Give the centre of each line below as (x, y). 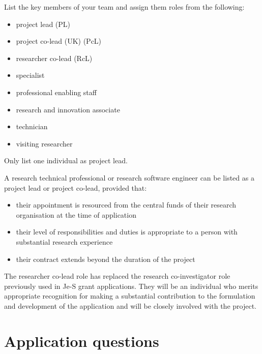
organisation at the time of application (76, 214)
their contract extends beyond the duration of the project (106, 259)
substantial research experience (64, 241)
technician (32, 126)
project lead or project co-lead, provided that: (76, 187)
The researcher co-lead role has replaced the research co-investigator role (117, 276)
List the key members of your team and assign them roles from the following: (124, 7)
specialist (30, 75)
